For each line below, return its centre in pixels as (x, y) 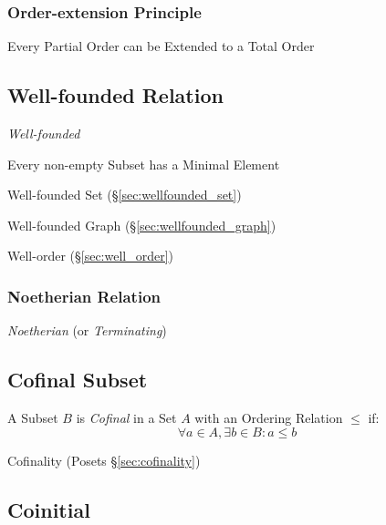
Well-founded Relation (115, 95)
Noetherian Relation (84, 296)
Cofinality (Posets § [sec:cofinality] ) (104, 460)
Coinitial (49, 509)
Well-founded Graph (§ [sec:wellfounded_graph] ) (142, 225)
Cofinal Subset (78, 380)
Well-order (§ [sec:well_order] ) (91, 256)
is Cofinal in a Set (126, 417)
